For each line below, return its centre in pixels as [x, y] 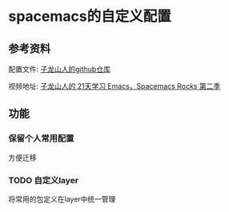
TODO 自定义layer [44, 180]
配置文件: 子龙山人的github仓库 [59, 69]
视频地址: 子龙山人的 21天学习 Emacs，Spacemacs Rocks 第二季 [114, 86]
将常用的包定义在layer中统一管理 [62, 199]
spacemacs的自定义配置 [90, 16]
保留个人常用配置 [41, 138]
